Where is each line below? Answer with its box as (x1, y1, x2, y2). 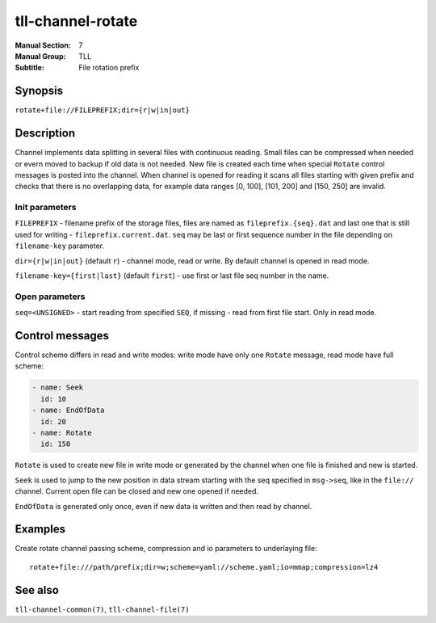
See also (15, 583, 60, 597)
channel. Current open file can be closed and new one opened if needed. (15, 486, 258, 496)
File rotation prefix (78, 63, 140, 73)
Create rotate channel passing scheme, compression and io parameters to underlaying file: (15, 544, 318, 554)
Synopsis (15, 84, 64, 98)
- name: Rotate (31, 428, 92, 437)
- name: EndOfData (31, 406, 105, 415)
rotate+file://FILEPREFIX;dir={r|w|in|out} (15, 106, 190, 115)
